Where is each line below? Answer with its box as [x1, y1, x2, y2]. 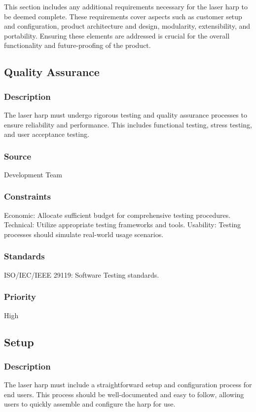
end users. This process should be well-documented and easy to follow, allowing [4, 389, 244, 399]
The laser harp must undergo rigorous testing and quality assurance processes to [4, 109, 247, 120]
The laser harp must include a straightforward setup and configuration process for [4, 379, 252, 390]
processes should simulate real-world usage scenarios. [4, 229, 164, 239]
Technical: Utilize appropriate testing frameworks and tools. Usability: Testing [4, 219, 241, 230]
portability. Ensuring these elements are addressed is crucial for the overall [4, 30, 230, 41]
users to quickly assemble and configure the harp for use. [4, 399, 176, 409]
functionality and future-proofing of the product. [4, 40, 151, 50]
